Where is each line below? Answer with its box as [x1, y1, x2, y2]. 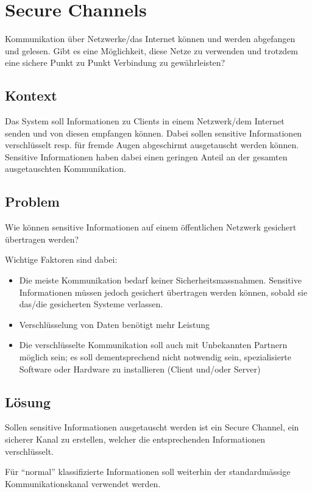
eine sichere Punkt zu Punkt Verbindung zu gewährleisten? [5, 56, 225, 69]
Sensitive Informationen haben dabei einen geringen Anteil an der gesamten [5, 150, 288, 163]
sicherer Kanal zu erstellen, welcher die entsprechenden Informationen [5, 433, 266, 446]
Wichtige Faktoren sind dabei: [5, 253, 118, 266]
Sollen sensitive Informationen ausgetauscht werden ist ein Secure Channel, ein [5, 421, 299, 433]
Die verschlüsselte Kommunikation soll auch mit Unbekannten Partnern [19, 338, 288, 351]
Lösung [5, 392, 51, 411]
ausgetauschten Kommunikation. [5, 162, 126, 175]
